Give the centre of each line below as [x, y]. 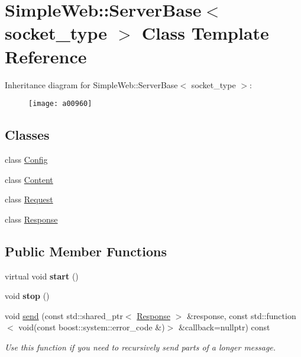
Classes [27, 135]
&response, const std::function [241, 315]
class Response [31, 219]
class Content [29, 179]
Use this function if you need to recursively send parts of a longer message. [140, 347]
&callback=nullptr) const [224, 327]
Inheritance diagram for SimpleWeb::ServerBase [91, 84]
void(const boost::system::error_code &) [92, 327]
